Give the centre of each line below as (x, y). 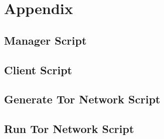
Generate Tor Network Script (82, 99)
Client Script (38, 69)
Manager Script (45, 40)
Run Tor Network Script (69, 129)
